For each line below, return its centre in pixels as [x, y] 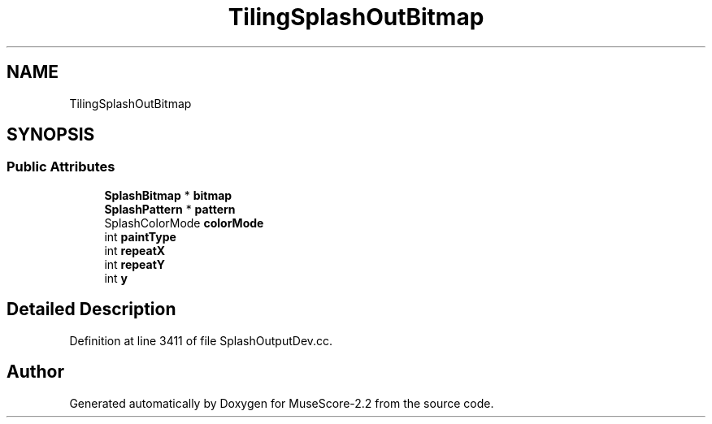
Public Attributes [61, 167]
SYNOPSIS [51, 135]
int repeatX [135, 250]
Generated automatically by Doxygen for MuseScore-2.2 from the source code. [282, 403]
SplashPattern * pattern [170, 209]
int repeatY [135, 264]
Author [35, 372]
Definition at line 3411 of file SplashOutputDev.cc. [201, 340]
